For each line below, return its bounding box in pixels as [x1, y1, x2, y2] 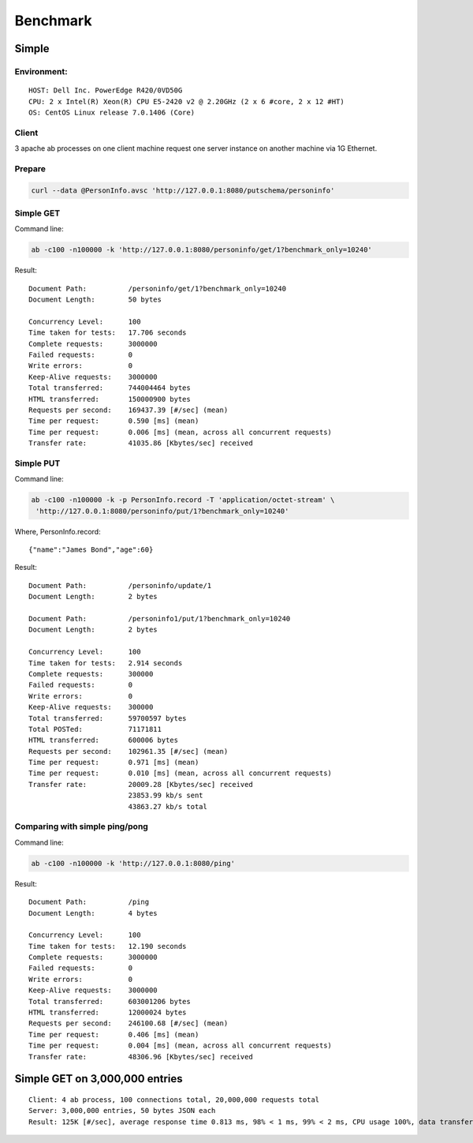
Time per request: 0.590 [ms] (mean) [28, 417, 199, 425]
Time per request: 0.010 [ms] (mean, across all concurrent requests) [28, 769, 333, 778]
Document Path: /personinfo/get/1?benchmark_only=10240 [28, 284, 287, 293]
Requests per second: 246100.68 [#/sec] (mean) [28, 1019, 229, 1028]
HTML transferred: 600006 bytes [28, 736, 179, 745]
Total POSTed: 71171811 [28, 725, 162, 733]
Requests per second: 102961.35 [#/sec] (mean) [28, 747, 229, 755]
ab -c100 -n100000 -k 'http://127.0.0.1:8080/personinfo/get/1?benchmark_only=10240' [31, 245, 372, 254]
